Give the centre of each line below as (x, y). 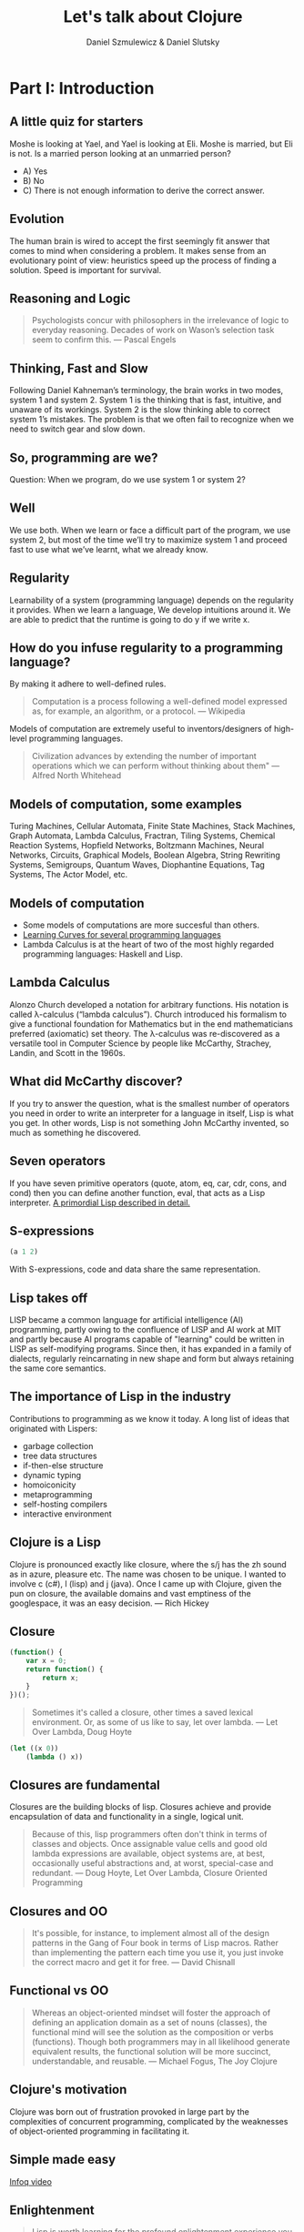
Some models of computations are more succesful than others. (141, 925)
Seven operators (58, 1161)
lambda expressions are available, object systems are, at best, (148, 1853)
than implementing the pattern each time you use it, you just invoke (157, 1953)
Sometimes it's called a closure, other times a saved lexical (142, 1712)
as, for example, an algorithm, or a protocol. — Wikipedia (138, 711)
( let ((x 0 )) (34, 1748)
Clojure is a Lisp (56, 1542)
